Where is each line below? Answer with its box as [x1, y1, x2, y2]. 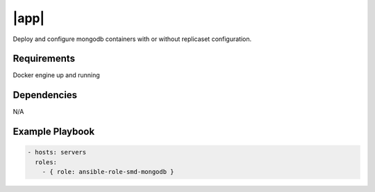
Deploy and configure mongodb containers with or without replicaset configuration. [12, 35, 252, 43]
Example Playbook [12, 126, 95, 138]
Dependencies [12, 89, 78, 101]
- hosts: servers [27, 148, 87, 157]
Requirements [12, 53, 76, 65]
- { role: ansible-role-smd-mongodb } [42, 168, 174, 176]
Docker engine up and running [12, 71, 100, 79]
